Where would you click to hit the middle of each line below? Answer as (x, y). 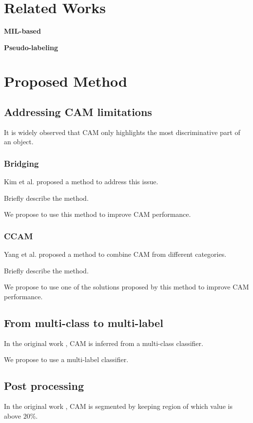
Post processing (44, 386)
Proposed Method (66, 81)
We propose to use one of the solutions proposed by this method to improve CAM (126, 287)
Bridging (21, 163)
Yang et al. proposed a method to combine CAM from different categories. (115, 254)
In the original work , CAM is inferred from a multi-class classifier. (104, 343)
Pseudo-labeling (31, 47)
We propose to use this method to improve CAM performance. (97, 214)
